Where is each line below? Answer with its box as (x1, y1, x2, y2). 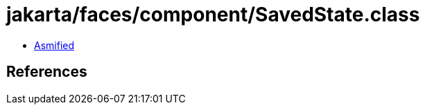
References (6, 63, 87, 81)
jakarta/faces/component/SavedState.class (6, 3, 420, 26)
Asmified (34, 39, 75, 51)
